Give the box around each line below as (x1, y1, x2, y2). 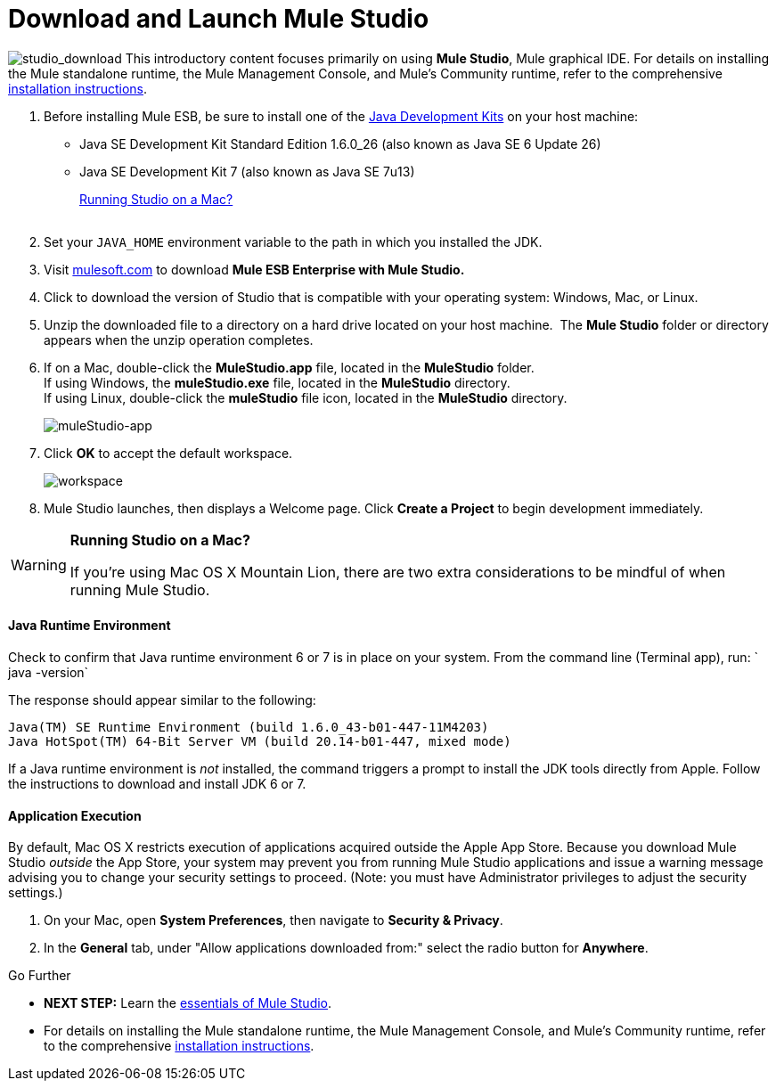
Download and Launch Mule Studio (8, 4, 429, 34)
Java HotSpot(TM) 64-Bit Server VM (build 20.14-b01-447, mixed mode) (8, 733, 511, 749)
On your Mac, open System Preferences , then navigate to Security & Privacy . (44, 912, 503, 928)
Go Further (8, 968, 71, 984)
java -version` (8, 664, 89, 680)
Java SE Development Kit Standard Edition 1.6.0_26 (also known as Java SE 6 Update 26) (79, 135, 601, 151)
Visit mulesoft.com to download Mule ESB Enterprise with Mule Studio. (44, 261, 465, 277)
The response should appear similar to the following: (8, 691, 316, 708)
